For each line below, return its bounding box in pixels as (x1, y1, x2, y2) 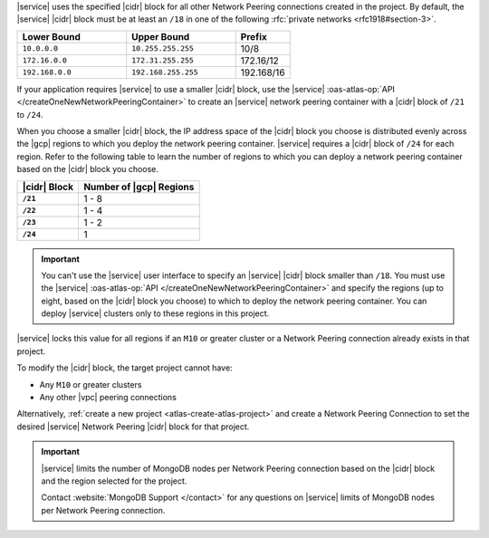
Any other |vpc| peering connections (39, 392, 177, 403)
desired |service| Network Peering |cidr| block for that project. (16, 421, 250, 432)
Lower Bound (22, 30, 81, 43)
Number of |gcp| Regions (82, 180, 195, 193)
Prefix (240, 30, 267, 43)
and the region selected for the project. (41, 476, 187, 486)
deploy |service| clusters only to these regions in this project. (41, 308, 270, 319)
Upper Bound (131, 30, 190, 43)
